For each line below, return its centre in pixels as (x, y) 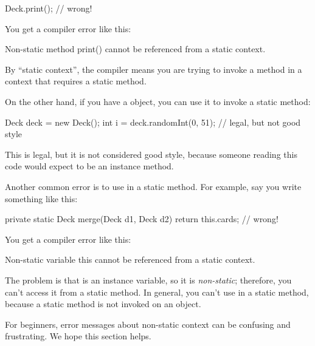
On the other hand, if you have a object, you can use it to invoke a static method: (158, 101)
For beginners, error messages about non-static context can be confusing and (148, 324)
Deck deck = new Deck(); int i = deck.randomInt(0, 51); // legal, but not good (153, 122)
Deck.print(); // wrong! (49, 8)
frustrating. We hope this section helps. (78, 336)
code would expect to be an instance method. (89, 166)
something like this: (41, 198)
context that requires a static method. (76, 81)
